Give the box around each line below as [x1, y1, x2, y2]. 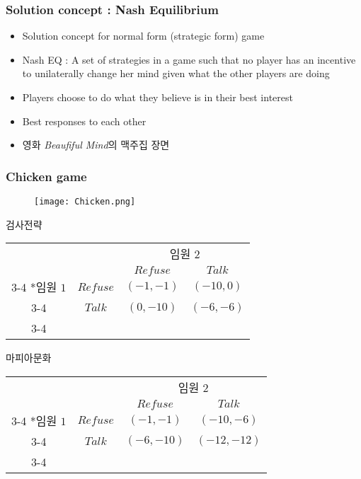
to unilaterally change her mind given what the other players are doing [22, 66, 330, 81]
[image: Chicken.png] [34, 197, 136, 207]
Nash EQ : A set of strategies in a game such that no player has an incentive [22, 52, 356, 67]
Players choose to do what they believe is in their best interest [22, 90, 293, 104]
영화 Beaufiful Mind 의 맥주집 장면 [22, 137, 170, 152]
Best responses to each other [22, 113, 147, 128]
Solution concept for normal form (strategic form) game [22, 28, 265, 43]
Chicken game [6, 167, 87, 185]
